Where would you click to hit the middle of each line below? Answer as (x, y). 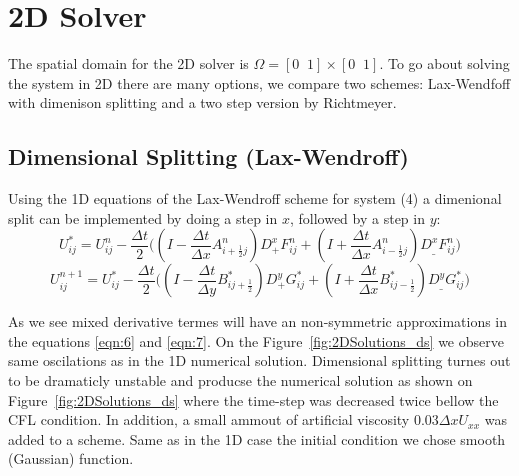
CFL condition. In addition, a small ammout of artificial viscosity (209, 419)
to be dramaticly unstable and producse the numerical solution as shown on (240, 380)
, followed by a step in (357, 217)
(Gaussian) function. (71, 458)
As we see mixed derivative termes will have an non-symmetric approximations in (258, 321)
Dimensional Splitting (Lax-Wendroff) (208, 156)
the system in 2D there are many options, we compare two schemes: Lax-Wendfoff (259, 82)
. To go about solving (444, 63)
